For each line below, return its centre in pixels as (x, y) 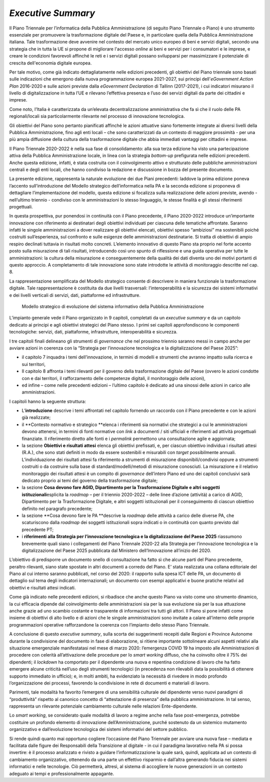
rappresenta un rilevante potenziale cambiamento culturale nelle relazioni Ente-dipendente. (103, 706)
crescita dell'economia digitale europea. (50, 63)
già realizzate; (36, 417)
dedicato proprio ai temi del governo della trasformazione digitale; (90, 480)
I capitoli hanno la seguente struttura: (47, 401)
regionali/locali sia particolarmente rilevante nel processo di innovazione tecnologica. (97, 116)
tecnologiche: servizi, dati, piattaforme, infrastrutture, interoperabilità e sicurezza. (93, 332)
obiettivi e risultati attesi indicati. (42, 587)
